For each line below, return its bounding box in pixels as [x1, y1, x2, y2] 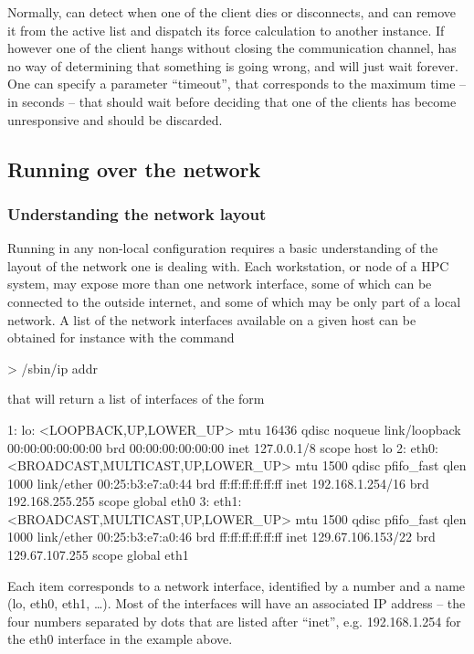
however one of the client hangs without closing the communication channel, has [7, 38, 457, 58]
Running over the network [7, 154, 261, 183]
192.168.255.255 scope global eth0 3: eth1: [7, 491, 242, 511]
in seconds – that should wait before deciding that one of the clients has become [7, 91, 457, 111]
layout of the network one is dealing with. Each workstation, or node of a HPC [7, 256, 449, 275]
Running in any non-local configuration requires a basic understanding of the [7, 238, 438, 258]
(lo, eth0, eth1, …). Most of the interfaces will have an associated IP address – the [7, 594, 466, 613]
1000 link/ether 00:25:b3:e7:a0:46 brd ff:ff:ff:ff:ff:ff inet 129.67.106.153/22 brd [7, 527, 436, 546]
